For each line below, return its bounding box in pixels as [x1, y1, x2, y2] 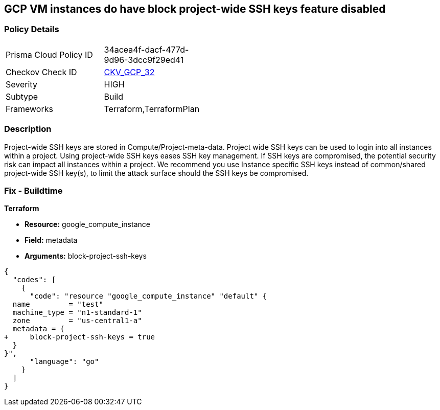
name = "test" [12, 300, 103, 309]
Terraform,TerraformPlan [104, 103, 200, 114]
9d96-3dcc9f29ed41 [104, 54, 184, 65]
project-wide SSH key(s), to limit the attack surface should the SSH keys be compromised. [4, 168, 309, 177]
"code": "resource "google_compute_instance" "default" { [30, 292, 267, 301]
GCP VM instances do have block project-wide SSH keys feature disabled [4, 3, 386, 15]
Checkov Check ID [6, 66, 77, 77]
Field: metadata [25, 236, 78, 245]
